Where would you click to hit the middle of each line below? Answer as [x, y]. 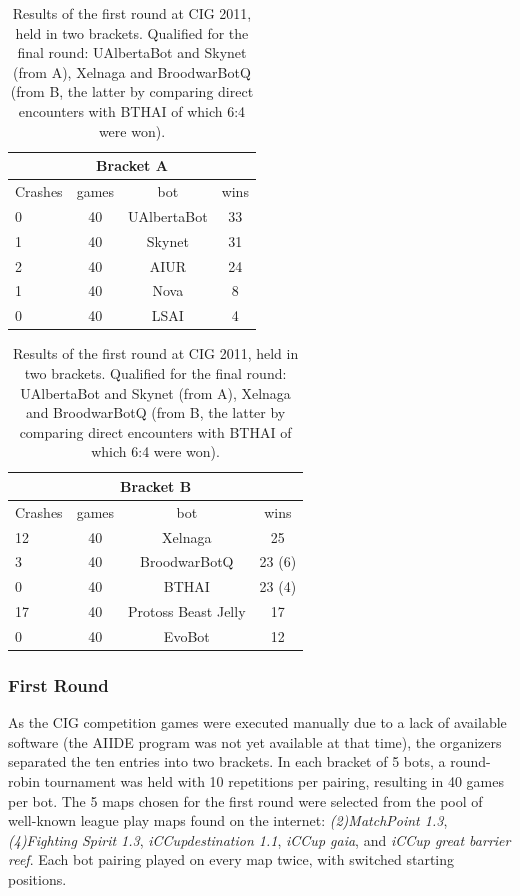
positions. [37, 879]
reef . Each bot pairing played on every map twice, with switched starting [231, 859]
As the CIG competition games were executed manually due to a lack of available [257, 722]
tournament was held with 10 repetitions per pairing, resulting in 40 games [274, 781]
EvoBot [186, 635]
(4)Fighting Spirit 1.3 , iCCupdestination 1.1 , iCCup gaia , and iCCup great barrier [259, 839]
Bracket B [156, 485]
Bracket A [132, 165]
